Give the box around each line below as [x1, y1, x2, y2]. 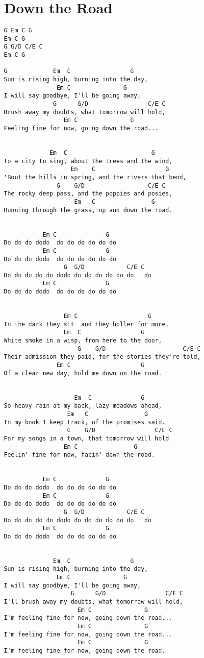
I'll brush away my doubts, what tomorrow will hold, [4, 598, 183, 606]
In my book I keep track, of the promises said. [4, 418, 166, 426]
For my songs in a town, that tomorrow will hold [4, 435, 169, 442]
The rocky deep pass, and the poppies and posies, [4, 190, 173, 197]
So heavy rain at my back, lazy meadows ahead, [4, 402, 162, 410]
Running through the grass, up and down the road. [4, 206, 173, 214]
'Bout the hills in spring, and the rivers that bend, [4, 173, 187, 181]
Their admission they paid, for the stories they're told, [4, 353, 201, 361]
